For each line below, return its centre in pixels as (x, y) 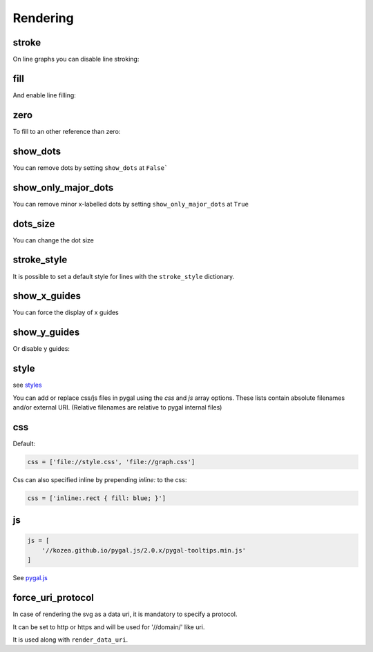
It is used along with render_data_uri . (70, 640)
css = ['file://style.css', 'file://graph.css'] (111, 462)
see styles (27, 385)
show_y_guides (46, 333)
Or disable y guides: (41, 349)
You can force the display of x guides (66, 313)
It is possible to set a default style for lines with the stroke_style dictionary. (124, 276)
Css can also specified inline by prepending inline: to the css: (100, 479)
